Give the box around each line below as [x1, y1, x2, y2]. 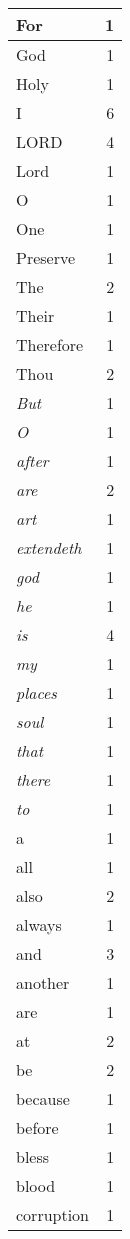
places [16, 681, 57, 704]
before [16, 1116, 59, 1139]
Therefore [16, 333, 84, 356]
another [16, 971, 70, 994]
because [16, 1087, 70, 1110]
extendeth [16, 536, 82, 559]
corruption [16, 1203, 90, 1226]
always [16, 913, 62, 936]
